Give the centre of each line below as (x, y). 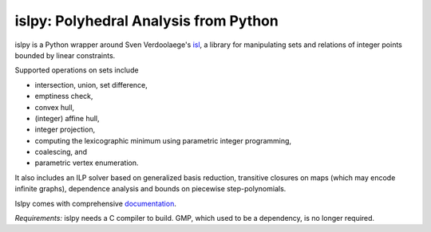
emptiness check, (64, 96)
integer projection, (65, 130)
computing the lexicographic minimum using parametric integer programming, (163, 140)
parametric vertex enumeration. (87, 163)
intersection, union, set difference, (91, 85)
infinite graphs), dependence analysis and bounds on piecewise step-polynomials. (150, 189)
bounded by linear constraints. (65, 55)
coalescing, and (61, 152)
